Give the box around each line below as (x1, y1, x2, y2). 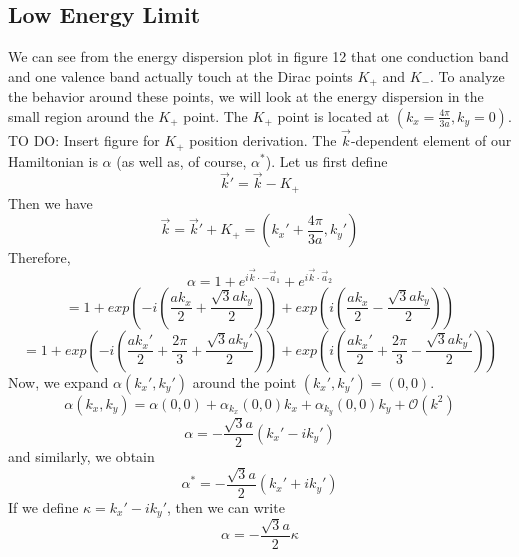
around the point (192, 371, 297, 392)
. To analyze (430, 65, 505, 86)
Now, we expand (8, 371, 109, 392)
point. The (183, 105, 248, 126)
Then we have (8, 192, 93, 213)
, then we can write (167, 496, 285, 517)
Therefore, (8, 247, 71, 268)
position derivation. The (189, 130, 337, 151)
